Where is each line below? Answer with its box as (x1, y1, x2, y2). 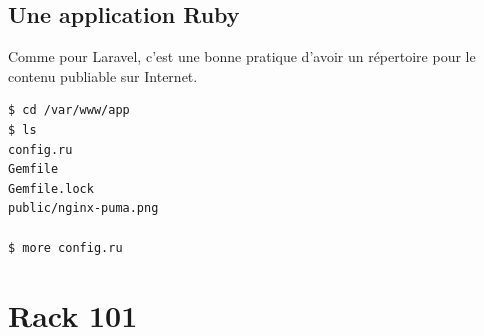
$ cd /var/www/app (8, 103, 130, 118)
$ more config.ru (8, 240, 123, 255)
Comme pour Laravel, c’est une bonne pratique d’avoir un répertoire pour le (8, 46, 476, 67)
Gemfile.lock (8, 181, 94, 196)
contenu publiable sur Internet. (8, 65, 198, 86)
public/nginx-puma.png (8, 201, 159, 216)
